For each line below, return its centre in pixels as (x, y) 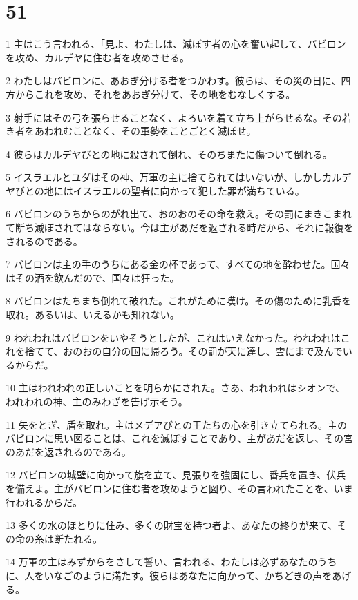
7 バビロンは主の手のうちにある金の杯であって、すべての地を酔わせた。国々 (178, 264)
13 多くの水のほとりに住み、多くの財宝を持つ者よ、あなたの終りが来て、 (171, 525)
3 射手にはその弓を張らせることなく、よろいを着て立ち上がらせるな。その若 (179, 117)
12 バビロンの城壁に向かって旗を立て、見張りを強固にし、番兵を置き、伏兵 (176, 475)
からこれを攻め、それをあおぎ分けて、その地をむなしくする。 (155, 94)
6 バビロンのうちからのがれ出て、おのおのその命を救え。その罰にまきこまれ (179, 214)
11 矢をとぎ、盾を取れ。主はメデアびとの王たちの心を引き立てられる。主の (176, 424)
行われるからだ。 (44, 502)
